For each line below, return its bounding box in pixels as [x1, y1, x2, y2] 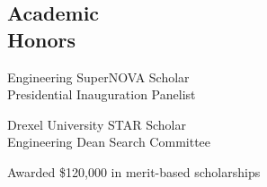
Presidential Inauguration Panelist [7, 85, 196, 104]
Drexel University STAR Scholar [7, 115, 186, 133]
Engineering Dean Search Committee [7, 132, 211, 151]
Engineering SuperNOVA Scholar [7, 67, 190, 86]
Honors [7, 25, 76, 53]
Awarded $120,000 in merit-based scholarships [7, 162, 261, 181]
